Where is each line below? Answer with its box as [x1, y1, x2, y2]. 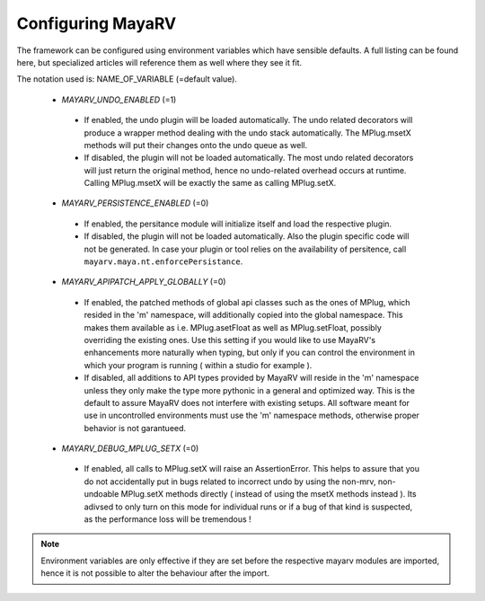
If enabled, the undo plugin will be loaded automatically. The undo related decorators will [84, 115, 413, 126]
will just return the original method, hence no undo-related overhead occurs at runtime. [84, 164, 407, 175]
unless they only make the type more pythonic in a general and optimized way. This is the [84, 384, 415, 395]
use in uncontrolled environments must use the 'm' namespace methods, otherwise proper [84, 410, 419, 421]
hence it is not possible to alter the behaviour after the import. [40, 568, 269, 579]
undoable [84, 489, 119, 499]
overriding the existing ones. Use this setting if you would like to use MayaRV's [84, 334, 376, 345]
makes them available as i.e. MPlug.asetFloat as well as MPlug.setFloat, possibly [84, 322, 382, 332]
